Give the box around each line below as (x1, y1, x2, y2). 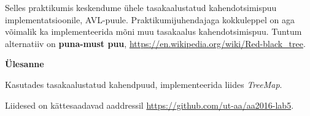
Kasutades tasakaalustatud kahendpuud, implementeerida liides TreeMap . (5, 78, 282, 90)
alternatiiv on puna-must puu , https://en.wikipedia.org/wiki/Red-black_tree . (5, 37, 306, 49)
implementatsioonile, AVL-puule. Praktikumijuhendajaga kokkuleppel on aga (5, 13, 295, 26)
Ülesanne (5, 57, 44, 70)
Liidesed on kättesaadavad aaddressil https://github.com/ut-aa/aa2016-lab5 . (5, 98, 294, 111)
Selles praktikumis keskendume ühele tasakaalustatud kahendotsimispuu (5, 1, 277, 13)
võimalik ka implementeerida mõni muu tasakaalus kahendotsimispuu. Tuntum (5, 25, 302, 38)
